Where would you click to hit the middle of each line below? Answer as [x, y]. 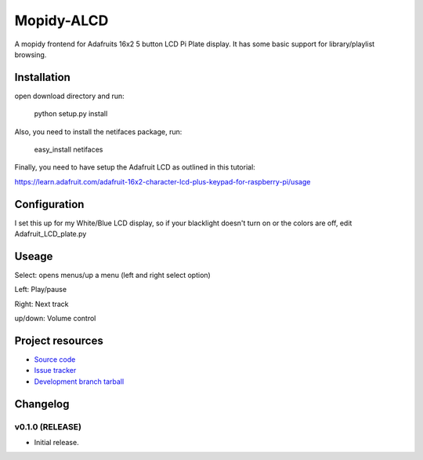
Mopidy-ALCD [61, 20]
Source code [55, 360]
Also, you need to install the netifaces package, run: [98, 131]
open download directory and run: [69, 96]
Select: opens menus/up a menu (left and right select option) [112, 275]
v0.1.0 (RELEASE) [48, 426]
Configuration [49, 204]
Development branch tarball [79, 382]
